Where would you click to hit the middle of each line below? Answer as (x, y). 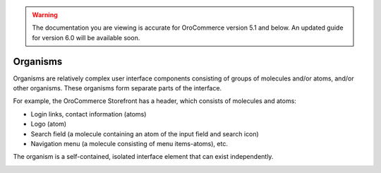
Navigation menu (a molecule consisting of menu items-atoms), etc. (129, 144)
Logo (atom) (49, 124)
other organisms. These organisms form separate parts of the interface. (117, 88)
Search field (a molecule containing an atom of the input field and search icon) (145, 133)
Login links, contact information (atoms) (89, 114)
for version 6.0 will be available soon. (86, 37)
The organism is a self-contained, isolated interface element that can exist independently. (143, 157)
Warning (45, 15)
